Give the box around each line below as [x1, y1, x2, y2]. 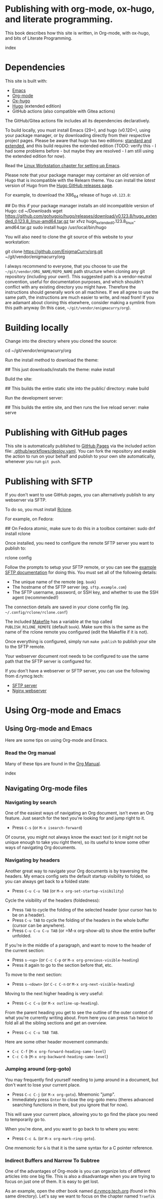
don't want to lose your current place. [5, 1082, 81, 1088]
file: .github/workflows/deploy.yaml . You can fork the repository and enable [5, 448, 157, 454]
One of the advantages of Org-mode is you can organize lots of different [5, 1168, 151, 1174]
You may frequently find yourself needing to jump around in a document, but [5, 1077, 159, 1083]
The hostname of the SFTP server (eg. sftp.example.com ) [12, 584, 127, 590]
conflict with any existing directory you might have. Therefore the [5, 284, 136, 290]
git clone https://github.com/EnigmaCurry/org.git [5, 248, 103, 255]
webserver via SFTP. [5, 497, 47, 503]
